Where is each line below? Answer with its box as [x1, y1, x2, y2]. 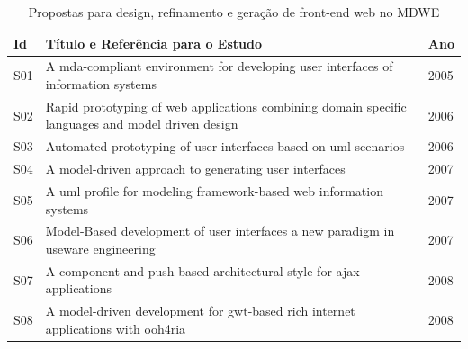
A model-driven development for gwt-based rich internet [45, 301, 355, 320]
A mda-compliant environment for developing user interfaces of [45, 57, 393, 76]
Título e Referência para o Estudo [45, 33, 262, 52]
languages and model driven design [45, 114, 238, 133]
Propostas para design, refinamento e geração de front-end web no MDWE [28, 3, 440, 21]
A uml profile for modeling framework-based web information [45, 182, 383, 200]
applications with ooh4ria [45, 318, 186, 337]
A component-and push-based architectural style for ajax [45, 261, 360, 280]
